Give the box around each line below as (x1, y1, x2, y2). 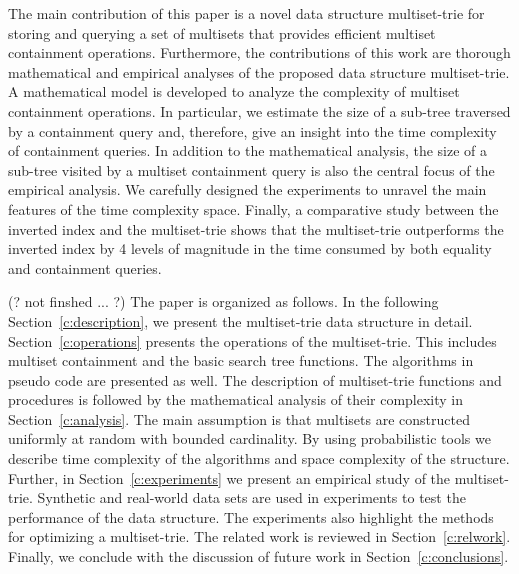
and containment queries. (8, 257, 162, 278)
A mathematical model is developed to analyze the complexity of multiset (8, 81, 460, 102)
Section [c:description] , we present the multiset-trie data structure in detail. (8, 310, 473, 331)
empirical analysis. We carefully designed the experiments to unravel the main (8, 179, 487, 200)
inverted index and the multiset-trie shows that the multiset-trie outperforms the (8, 218, 504, 239)
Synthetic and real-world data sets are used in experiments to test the (37, 487, 466, 508)
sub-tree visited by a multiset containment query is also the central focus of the (8, 159, 495, 180)
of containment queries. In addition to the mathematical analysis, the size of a (8, 140, 488, 161)
